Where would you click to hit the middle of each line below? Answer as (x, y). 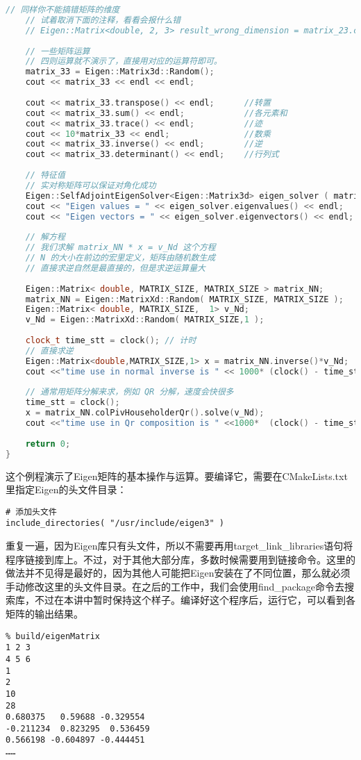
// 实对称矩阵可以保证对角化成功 (91, 185)
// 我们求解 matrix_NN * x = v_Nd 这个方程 (120, 248)
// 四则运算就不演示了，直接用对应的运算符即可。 (124, 61)
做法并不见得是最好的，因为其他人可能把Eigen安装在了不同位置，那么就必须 (178, 573)
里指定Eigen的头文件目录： (66, 489)
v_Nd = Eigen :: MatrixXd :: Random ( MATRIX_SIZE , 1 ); (145, 320)
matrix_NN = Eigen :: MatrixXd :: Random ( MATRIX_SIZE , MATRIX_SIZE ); (184, 299)
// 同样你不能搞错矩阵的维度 (63, 10)
